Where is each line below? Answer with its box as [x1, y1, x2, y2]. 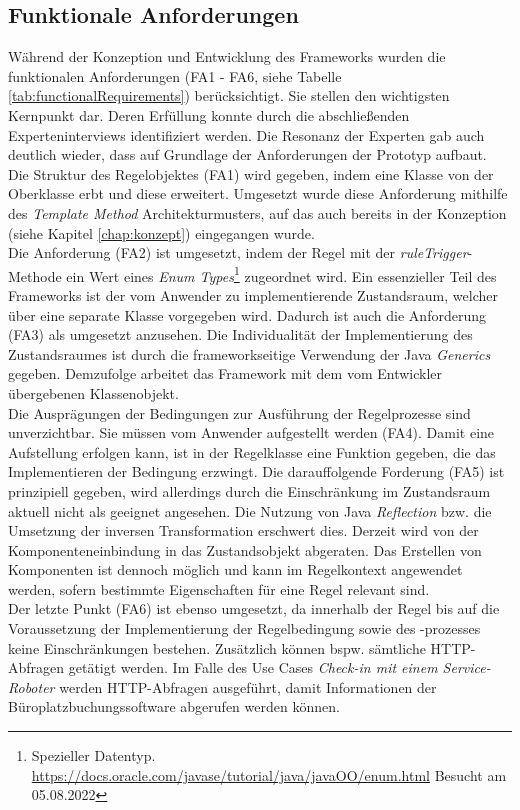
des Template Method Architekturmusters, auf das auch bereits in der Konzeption [8, 202, 507, 223]
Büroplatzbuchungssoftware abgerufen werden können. [8, 696, 340, 717]
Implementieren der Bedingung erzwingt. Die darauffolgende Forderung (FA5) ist [8, 461, 505, 482]
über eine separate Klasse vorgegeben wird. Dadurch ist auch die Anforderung [8, 304, 486, 325]
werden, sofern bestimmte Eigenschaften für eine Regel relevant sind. [8, 578, 430, 599]
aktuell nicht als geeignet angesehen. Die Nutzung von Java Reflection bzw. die [8, 500, 492, 521]
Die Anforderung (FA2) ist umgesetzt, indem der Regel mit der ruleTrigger [8, 242, 468, 263]
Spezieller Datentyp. [31, 745, 156, 766]
